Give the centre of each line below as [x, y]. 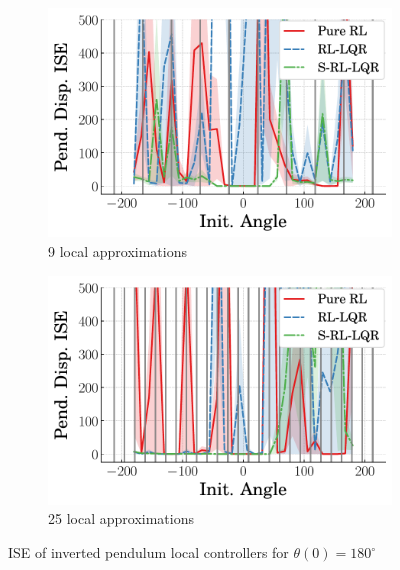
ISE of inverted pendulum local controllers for [148, 552]
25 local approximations [121, 518]
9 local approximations [117, 250]
